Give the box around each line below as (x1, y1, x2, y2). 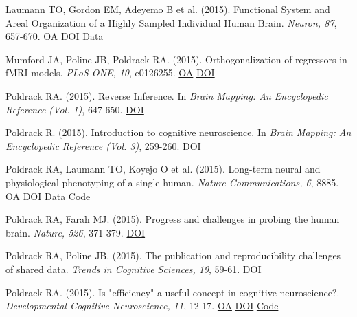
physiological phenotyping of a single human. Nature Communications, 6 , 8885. (5, 175, 339, 189)
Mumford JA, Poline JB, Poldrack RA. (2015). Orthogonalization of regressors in (5, 52, 347, 66)
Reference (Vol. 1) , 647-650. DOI (5, 102, 144, 116)
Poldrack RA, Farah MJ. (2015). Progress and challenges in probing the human (5, 212, 340, 226)
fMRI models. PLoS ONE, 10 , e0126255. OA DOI (5, 65, 215, 80)
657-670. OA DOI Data (5, 29, 104, 43)
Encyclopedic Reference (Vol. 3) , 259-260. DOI (5, 138, 201, 153)
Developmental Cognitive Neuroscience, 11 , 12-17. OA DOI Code (5, 298, 279, 313)
